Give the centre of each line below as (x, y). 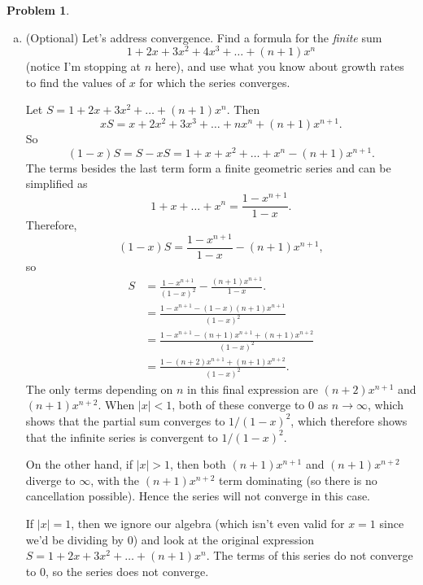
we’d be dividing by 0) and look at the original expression (170, 539)
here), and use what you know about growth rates (279, 66)
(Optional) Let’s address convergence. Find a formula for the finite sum (204, 37)
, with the (115, 480)
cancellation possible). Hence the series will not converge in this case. (198, 496)
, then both (198, 464)
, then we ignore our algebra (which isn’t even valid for (208, 523)
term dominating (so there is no (298, 480)
